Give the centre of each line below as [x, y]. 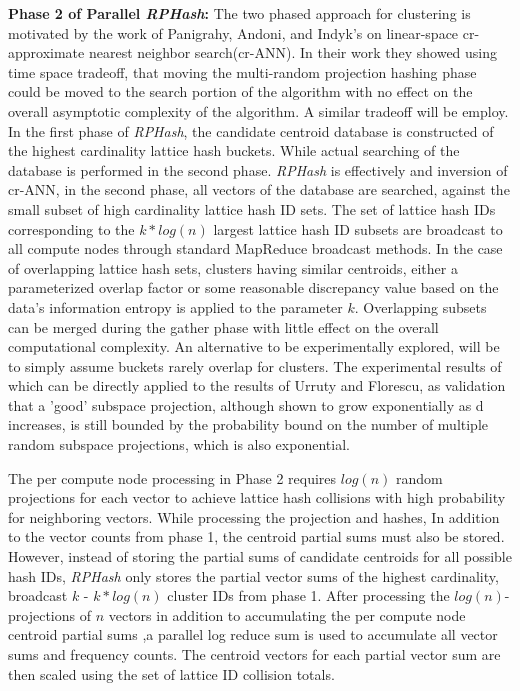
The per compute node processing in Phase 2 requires [172, 477]
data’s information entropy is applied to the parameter [175, 306]
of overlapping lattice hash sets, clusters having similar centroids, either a [233, 267]
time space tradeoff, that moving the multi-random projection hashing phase [242, 71]
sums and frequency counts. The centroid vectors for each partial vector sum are [254, 654]
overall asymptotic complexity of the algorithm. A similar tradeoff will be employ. [258, 110]
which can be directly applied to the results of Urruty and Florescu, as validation [257, 385]
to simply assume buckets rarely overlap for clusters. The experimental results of [255, 365]
